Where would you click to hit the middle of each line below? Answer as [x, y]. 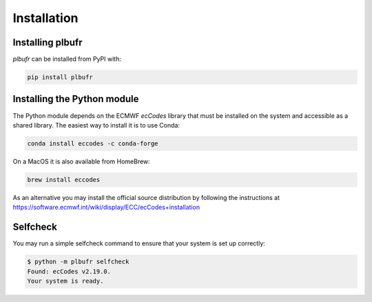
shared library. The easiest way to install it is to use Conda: [96, 125]
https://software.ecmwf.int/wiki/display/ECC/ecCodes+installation [106, 208]
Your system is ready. [65, 281]
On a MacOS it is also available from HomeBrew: [82, 161]
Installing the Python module [76, 99]
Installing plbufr [48, 42]
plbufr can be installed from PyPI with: [67, 59]
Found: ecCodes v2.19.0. [69, 271]
